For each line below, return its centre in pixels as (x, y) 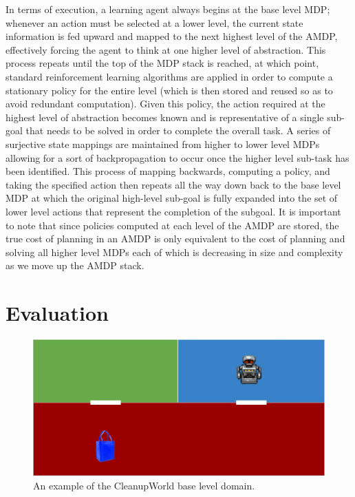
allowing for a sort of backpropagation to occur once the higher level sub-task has (177, 157)
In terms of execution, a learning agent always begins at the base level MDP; (168, 9)
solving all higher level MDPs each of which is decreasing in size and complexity (174, 252)
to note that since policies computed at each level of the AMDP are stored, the (172, 225)
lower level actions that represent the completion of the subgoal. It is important (173, 211)
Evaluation (57, 313)
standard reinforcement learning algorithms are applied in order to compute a (169, 76)
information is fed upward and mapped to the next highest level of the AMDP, (172, 36)
